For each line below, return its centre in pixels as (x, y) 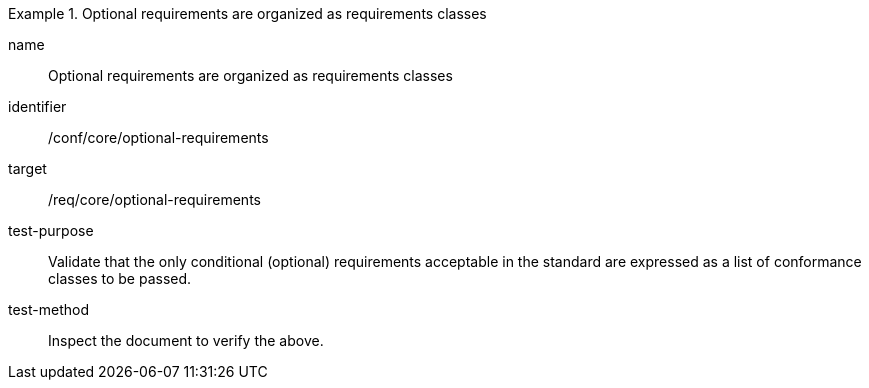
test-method (48, 309)
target (27, 168)
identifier (37, 106)
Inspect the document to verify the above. (186, 340)
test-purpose (51, 230)
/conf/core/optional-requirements (158, 137)
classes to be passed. (120, 278)
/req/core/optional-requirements (154, 199)
